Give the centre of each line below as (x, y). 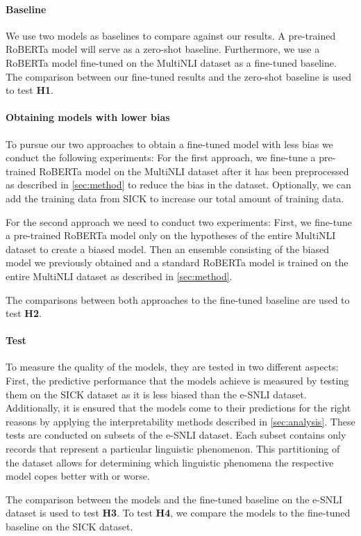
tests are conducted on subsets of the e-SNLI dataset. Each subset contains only (176, 435)
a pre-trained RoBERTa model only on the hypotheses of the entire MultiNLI (171, 235)
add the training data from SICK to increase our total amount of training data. (175, 198)
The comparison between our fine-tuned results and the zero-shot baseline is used (179, 76)
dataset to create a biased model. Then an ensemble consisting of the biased (167, 249)
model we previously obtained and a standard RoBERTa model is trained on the (177, 262)
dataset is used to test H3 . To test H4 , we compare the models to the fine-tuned (178, 513)
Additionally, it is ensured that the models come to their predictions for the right (178, 408)
